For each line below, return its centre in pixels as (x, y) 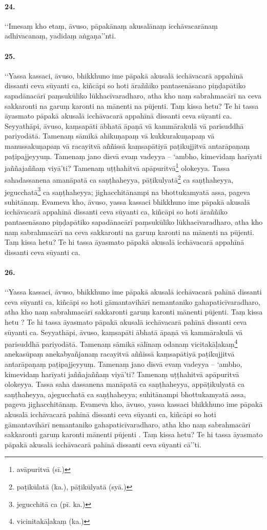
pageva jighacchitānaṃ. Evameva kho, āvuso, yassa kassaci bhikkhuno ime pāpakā (134, 404)
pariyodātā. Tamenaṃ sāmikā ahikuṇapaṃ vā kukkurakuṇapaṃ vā (110, 136)
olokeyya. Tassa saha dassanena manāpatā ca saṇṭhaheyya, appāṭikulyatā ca (125, 384)
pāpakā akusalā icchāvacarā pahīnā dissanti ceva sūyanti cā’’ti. (103, 444)
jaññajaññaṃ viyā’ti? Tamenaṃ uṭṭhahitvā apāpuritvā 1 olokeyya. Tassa (117, 167)
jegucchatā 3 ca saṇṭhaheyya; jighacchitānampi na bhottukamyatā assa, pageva (127, 191)
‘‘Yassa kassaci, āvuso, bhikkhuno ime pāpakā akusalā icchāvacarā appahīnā (124, 75)
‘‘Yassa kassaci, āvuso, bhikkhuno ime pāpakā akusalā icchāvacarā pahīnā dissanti (133, 292)
